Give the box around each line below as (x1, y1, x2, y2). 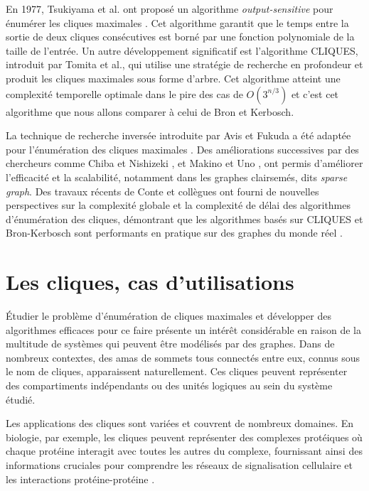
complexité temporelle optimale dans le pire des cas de (6, 86, 243, 101)
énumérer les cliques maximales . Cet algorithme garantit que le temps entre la (6, 15, 349, 30)
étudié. (6, 392, 36, 406)
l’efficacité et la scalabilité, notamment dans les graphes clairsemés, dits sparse (6, 169, 348, 184)
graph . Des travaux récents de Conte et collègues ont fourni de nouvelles (6, 183, 319, 198)
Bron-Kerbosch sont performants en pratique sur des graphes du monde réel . (6, 225, 343, 240)
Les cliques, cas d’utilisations (6, 267, 294, 296)
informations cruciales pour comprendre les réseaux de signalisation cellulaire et (6, 457, 353, 472)
